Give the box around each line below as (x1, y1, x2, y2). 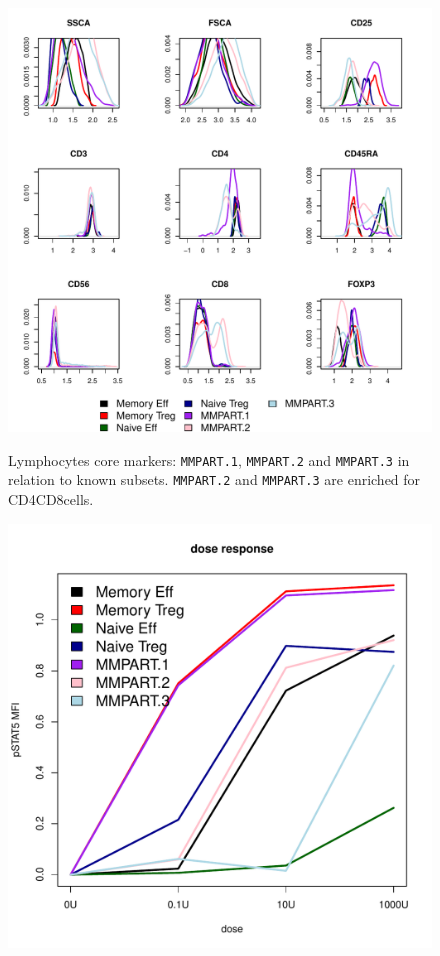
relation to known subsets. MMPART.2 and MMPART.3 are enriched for (8, 469, 421, 490)
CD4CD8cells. (8, 488, 94, 509)
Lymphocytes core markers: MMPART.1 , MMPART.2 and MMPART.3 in (8, 449, 410, 470)
